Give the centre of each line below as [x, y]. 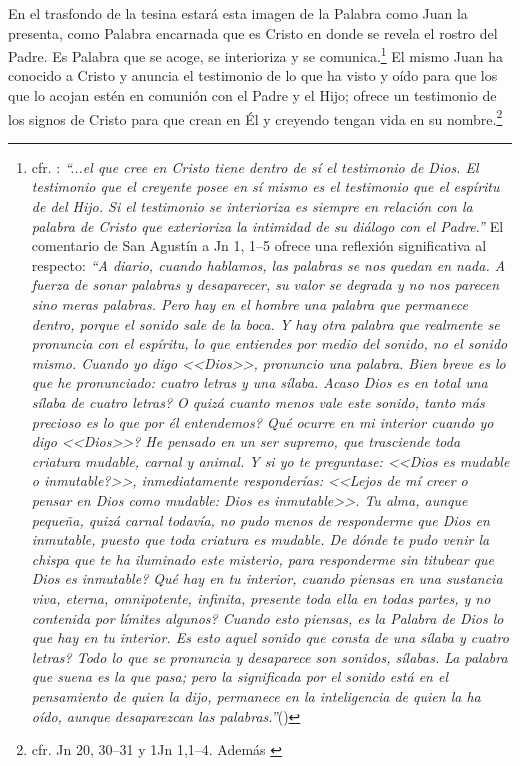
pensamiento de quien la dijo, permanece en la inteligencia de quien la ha [256, 695]
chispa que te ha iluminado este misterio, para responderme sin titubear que [262, 558]
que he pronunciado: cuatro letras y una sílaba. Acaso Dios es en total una [259, 382]
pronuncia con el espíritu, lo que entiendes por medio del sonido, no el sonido [269, 343]
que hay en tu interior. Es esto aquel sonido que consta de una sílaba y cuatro [270, 637]
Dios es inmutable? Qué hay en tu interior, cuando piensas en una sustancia [267, 578]
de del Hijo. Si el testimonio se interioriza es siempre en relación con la [252, 206]
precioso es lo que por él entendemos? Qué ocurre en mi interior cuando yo [262, 421]
